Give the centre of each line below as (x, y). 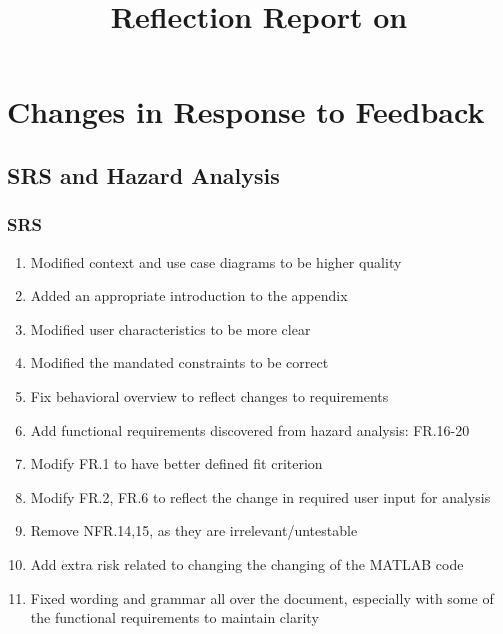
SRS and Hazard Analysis (143, 174)
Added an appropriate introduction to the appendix (189, 295)
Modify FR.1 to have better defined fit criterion (176, 463)
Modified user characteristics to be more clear (170, 328)
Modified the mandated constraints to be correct (179, 362)
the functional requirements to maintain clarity (174, 617)
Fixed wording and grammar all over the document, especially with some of (262, 597)
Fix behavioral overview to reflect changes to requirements (209, 395)
